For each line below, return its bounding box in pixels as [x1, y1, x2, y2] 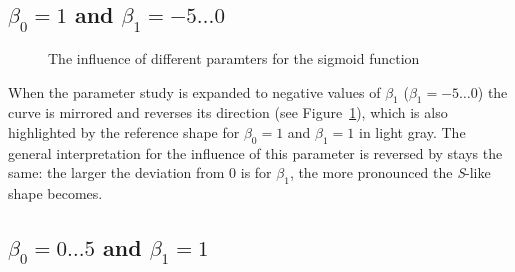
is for [240, 162, 272, 183]
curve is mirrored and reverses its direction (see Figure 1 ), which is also [8, 102, 448, 123]
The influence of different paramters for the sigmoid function [48, 48, 420, 68]
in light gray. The [359, 121, 466, 142]
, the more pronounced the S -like [289, 162, 491, 183]
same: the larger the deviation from [8, 162, 225, 183]
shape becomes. [8, 183, 103, 204]
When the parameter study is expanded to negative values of [8, 81, 381, 102]
